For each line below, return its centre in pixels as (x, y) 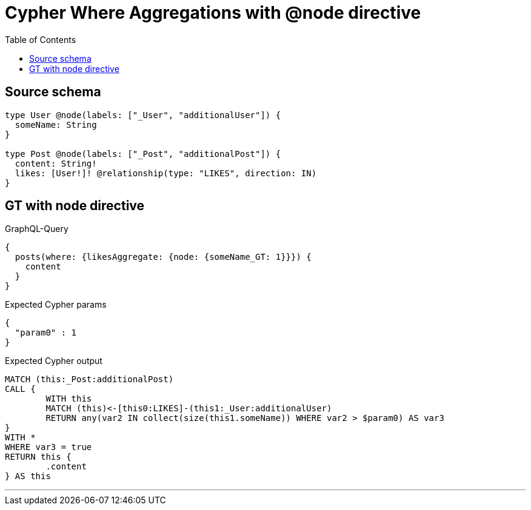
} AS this (28, 476)
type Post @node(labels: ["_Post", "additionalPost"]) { (143, 154)
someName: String (56, 124)
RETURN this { (38, 457)
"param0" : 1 (46, 333)
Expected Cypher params (56, 305)
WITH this (69, 399)
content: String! (56, 163)
